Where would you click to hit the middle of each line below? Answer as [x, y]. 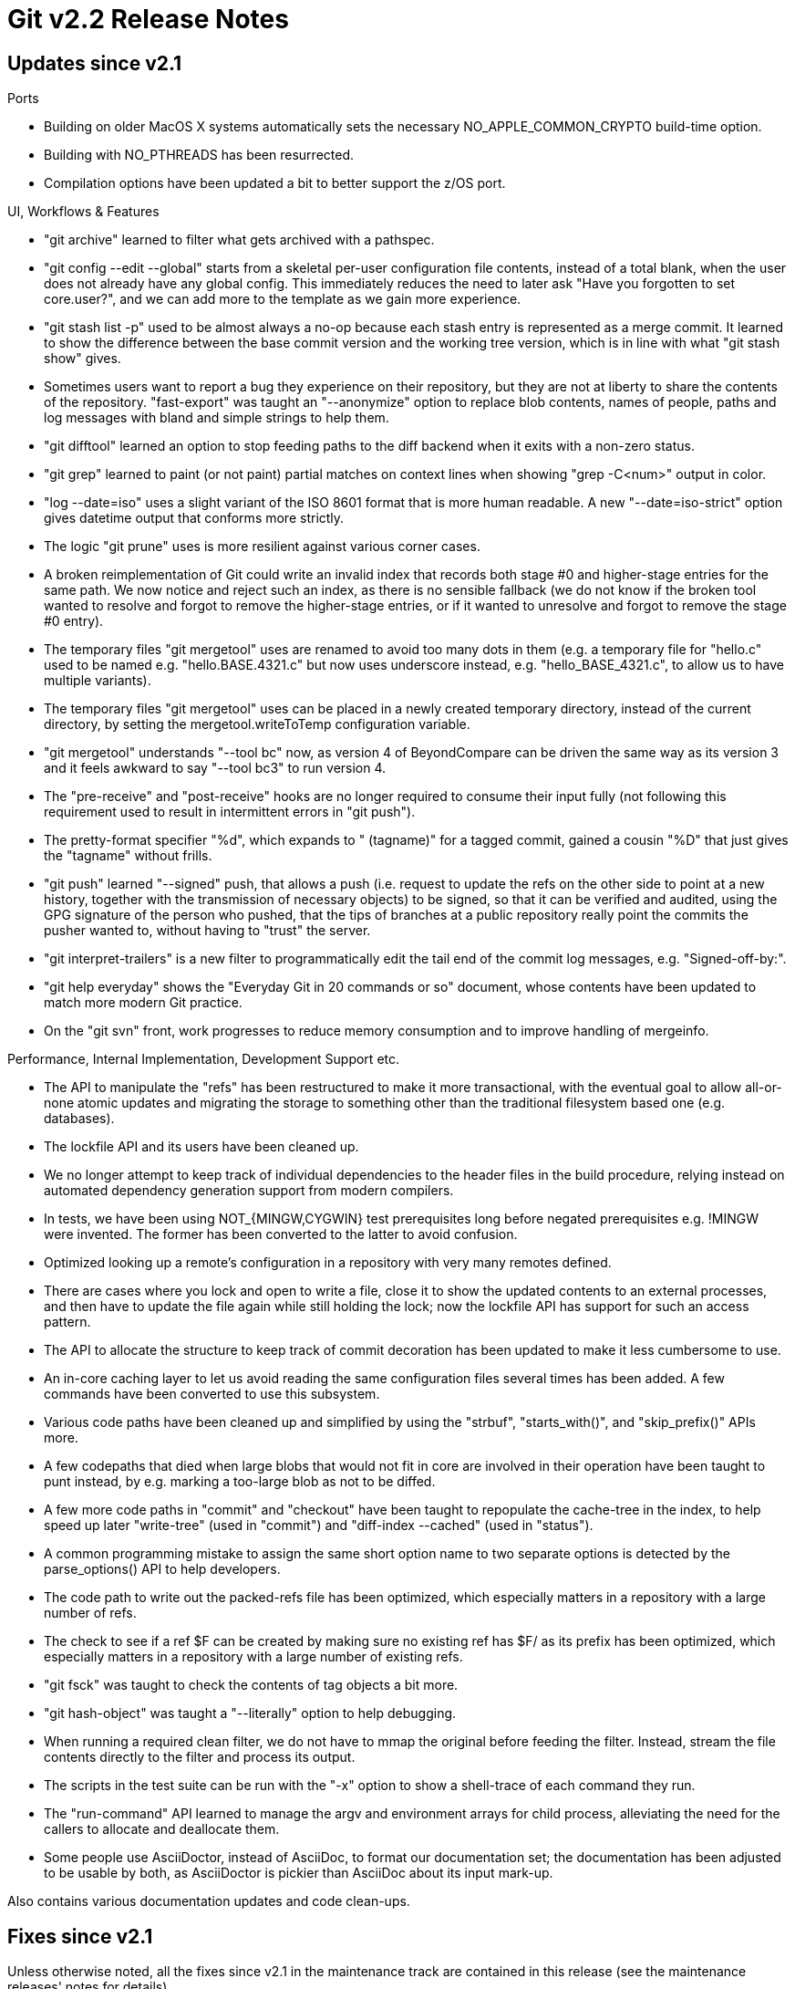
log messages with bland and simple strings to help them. [217, 418]
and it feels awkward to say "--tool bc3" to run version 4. [215, 768]
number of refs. [90, 1613]
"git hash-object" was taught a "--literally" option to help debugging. [250, 1713]
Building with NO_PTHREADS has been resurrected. [199, 155]
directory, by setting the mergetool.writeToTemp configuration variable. [257, 724]
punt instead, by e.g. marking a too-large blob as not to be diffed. [240, 1482]
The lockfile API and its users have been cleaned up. [201, 1147]
